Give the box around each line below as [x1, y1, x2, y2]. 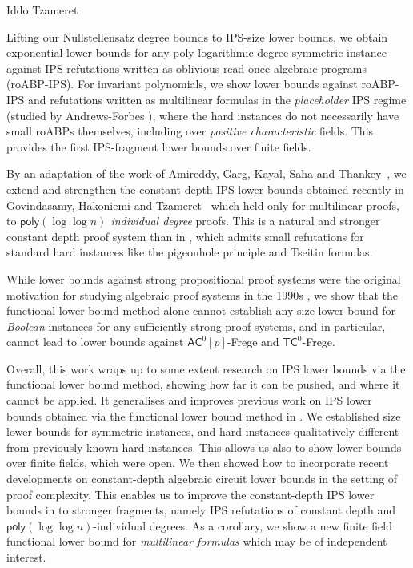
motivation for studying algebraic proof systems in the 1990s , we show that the [6, 286, 399, 303]
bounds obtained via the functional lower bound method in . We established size [6, 407, 401, 424]
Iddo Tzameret [6, 2, 78, 18]
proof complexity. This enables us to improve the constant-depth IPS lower [6, 485, 375, 502]
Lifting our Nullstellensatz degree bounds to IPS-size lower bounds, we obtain [6, 28, 388, 45]
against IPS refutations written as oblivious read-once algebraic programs [6, 59, 367, 76]
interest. [6, 549, 46, 565]
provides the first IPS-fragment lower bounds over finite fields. [6, 138, 311, 155]
